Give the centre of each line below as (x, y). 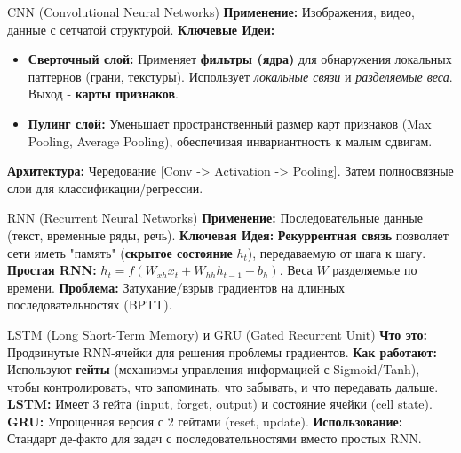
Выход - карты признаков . (103, 94)
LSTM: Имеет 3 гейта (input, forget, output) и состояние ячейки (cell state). (220, 404)
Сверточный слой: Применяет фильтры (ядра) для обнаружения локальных (240, 59)
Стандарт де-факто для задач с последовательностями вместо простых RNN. (215, 438)
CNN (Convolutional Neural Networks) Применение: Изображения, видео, (211, 12)
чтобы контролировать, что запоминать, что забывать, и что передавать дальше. (223, 386)
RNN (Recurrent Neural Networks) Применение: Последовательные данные (215, 218)
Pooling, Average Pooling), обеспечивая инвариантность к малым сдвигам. (230, 141)
